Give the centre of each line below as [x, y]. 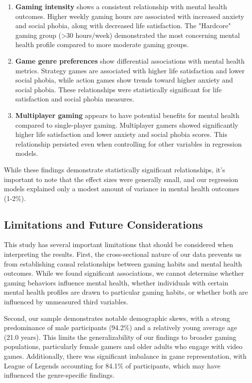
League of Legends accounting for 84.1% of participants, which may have [112, 365]
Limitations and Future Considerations [103, 224]
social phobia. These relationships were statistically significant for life [118, 89]
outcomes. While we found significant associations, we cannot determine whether [124, 273]
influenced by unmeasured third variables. [66, 302]
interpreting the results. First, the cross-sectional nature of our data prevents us [123, 254]
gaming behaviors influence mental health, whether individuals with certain [116, 282]
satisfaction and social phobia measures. [75, 99]
